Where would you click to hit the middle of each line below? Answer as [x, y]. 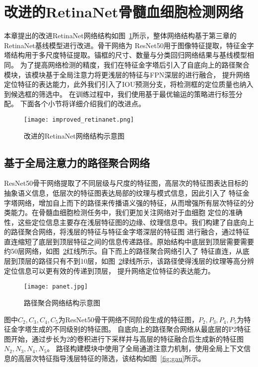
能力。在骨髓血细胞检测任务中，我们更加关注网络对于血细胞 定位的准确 [127, 212]
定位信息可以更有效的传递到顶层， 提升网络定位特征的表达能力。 [109, 270]
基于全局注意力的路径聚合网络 [77, 162]
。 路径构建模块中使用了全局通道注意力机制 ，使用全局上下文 [145, 348]
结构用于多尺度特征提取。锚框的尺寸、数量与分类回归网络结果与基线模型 [129, 55]
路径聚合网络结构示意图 [62, 302]
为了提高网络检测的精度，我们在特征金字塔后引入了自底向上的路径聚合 [135, 64]
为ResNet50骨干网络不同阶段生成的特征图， [128, 319]
